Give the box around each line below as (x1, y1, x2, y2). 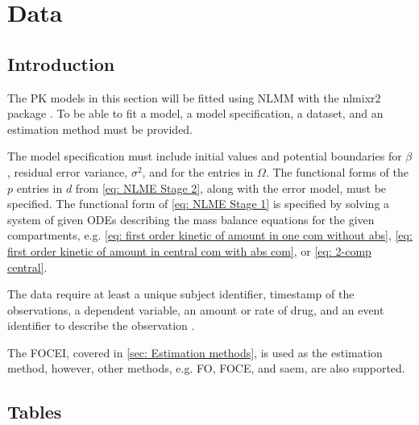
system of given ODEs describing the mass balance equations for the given (7, 210, 375, 227)
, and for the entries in (142, 163, 254, 180)
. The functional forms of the (265, 163, 409, 180)
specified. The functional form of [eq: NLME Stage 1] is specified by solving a (7, 195, 390, 212)
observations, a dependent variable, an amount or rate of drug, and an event (7, 301, 384, 318)
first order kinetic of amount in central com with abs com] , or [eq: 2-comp (7, 242, 371, 259)
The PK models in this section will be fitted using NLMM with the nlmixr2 (7, 89, 381, 106)
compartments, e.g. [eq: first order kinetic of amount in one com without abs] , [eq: (7, 227, 413, 244)
